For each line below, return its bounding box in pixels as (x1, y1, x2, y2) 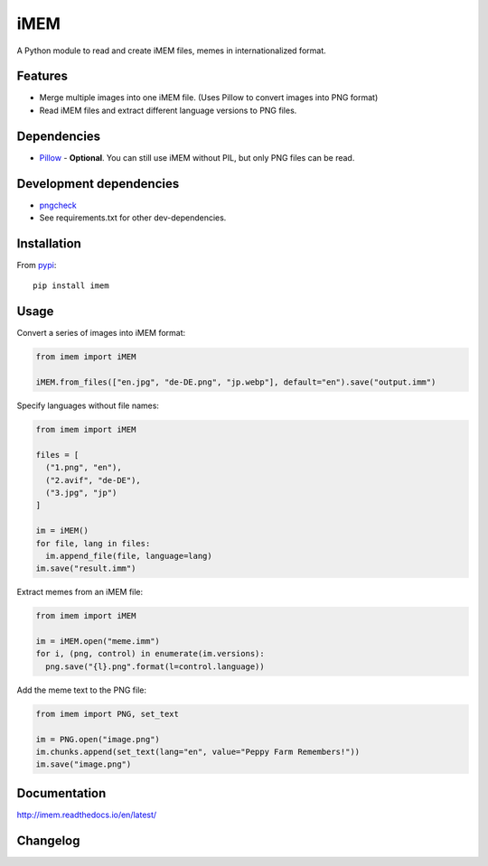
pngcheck (39, 200, 77, 210)
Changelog (16, 833, 80, 848)
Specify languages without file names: (16, 400, 160, 411)
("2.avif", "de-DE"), (45, 475, 142, 485)
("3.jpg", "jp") (45, 488, 117, 498)
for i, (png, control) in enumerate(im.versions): (35, 648, 266, 659)
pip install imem (33, 281, 109, 291)
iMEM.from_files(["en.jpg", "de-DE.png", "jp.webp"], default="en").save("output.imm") (35, 377, 436, 387)
